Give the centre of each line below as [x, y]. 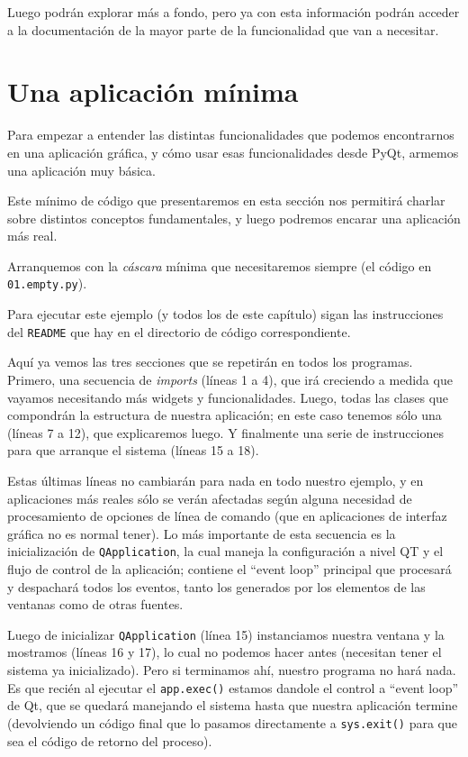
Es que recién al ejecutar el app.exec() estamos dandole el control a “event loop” [233, 687]
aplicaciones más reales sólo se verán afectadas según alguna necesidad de [210, 498]
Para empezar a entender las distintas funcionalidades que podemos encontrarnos [231, 135]
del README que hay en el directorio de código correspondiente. [179, 331]
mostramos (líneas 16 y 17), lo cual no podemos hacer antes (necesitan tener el [225, 652]
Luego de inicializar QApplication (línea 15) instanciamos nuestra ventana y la [226, 634]
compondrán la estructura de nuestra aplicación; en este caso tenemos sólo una [225, 415]
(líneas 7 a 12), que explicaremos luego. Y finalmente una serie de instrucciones [226, 432]
